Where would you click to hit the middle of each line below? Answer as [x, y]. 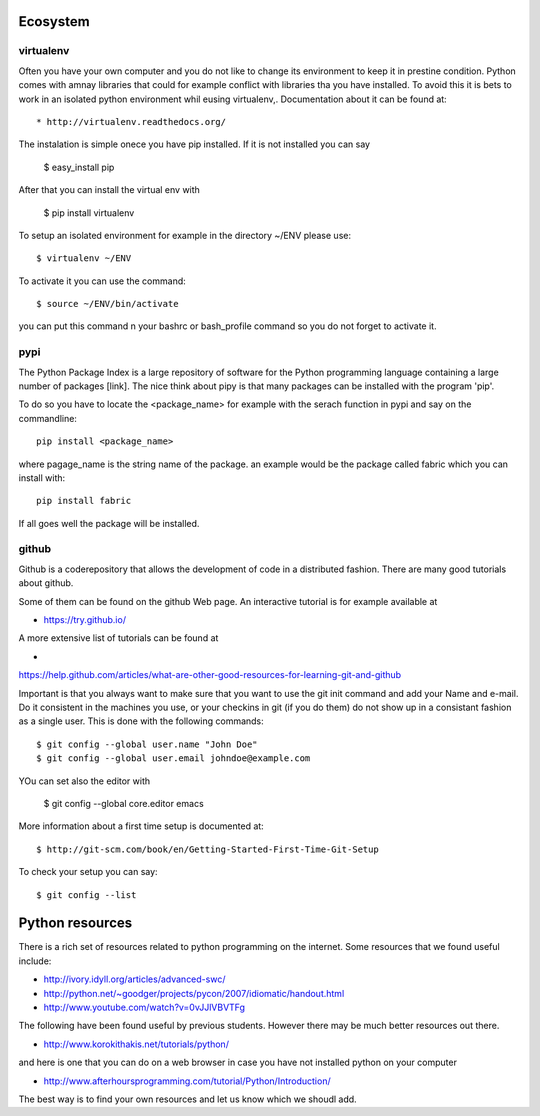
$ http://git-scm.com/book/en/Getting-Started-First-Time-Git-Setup [207, 849]
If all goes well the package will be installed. [109, 523]
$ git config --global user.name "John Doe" [147, 744]
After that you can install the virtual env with [109, 190]
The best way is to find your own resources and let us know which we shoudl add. [187, 1099]
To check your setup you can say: [88, 872]
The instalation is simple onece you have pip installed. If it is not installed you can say [194, 144]
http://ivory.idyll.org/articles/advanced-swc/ [134, 979]
